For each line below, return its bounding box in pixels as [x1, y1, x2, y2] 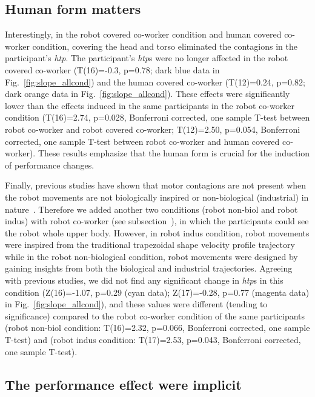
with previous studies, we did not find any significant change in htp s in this [5, 274, 283, 287]
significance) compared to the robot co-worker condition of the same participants [5, 309, 305, 322]
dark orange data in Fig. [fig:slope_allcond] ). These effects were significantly [5, 87, 290, 100]
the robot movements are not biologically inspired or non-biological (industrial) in [5, 190, 309, 203]
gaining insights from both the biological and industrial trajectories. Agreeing [5, 262, 293, 275]
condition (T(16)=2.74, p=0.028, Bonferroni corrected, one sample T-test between [5, 111, 310, 124]
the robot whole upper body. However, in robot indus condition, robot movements [5, 226, 310, 239]
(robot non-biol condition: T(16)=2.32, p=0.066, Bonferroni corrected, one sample [5, 321, 310, 334]
